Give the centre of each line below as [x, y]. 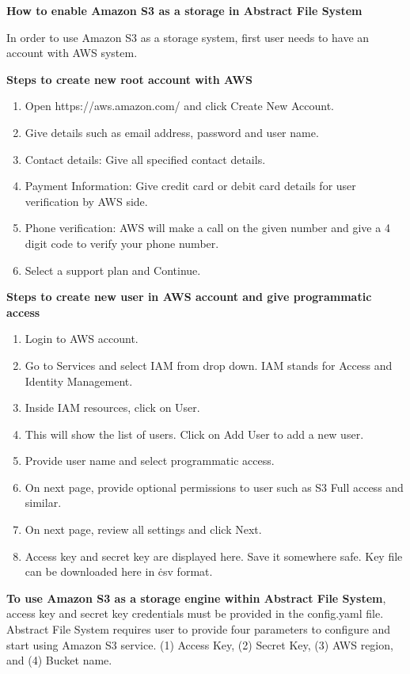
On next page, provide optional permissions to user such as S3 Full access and [214, 487]
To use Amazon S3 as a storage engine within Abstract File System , [196, 598]
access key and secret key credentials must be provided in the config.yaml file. [195, 613]
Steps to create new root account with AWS [129, 79]
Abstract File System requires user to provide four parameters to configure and [199, 629]
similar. [43, 503]
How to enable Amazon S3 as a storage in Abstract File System [184, 10]
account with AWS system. [72, 53]
